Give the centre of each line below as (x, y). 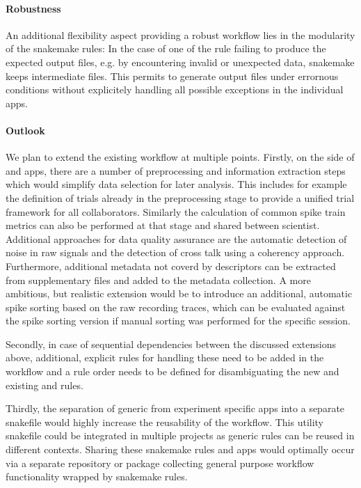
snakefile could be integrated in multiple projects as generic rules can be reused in (180, 435)
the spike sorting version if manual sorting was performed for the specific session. (178, 321)
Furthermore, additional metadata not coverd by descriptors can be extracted (171, 266)
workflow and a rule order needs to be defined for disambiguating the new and (173, 371)
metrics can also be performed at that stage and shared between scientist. (163, 225)
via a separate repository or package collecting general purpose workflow (160, 463)
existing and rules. (45, 385)
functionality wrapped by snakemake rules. (97, 477)
